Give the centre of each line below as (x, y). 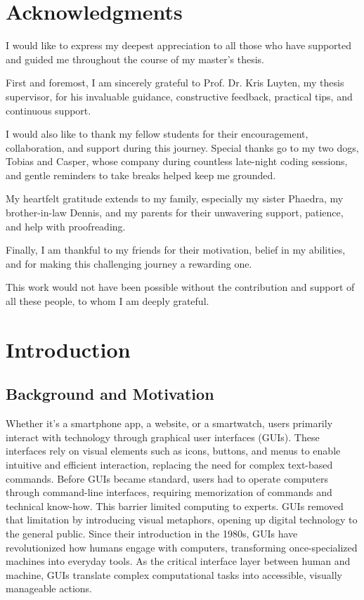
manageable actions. (49, 588)
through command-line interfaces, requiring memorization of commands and (169, 492)
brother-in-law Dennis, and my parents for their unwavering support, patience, (175, 213)
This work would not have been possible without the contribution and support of (180, 287)
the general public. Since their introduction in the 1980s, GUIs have (152, 533)
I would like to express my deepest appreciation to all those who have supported (179, 45)
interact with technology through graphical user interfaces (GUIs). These (163, 437)
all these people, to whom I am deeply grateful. (108, 301)
